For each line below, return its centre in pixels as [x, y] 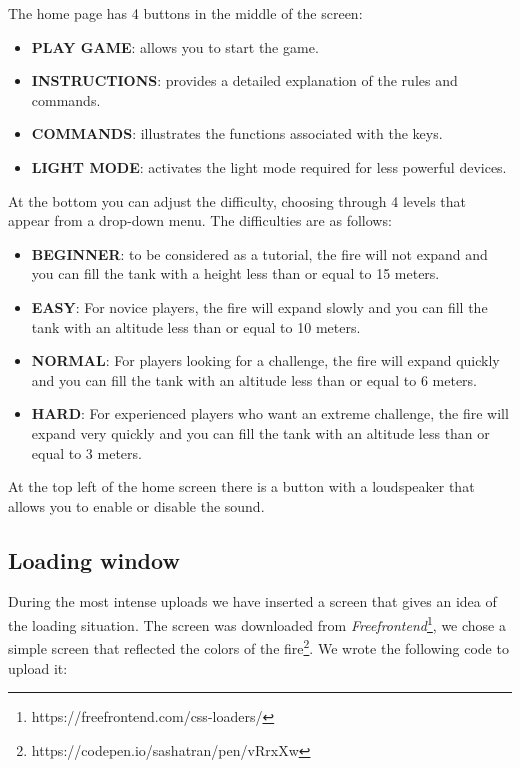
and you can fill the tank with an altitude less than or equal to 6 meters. [254, 379]
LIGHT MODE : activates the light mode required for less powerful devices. [269, 166]
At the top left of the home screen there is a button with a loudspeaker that [241, 486]
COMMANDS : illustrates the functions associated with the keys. [237, 133]
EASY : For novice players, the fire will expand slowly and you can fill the [259, 306]
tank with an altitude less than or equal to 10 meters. [196, 326]
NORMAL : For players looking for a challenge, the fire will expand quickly [265, 360]
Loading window [94, 559]
